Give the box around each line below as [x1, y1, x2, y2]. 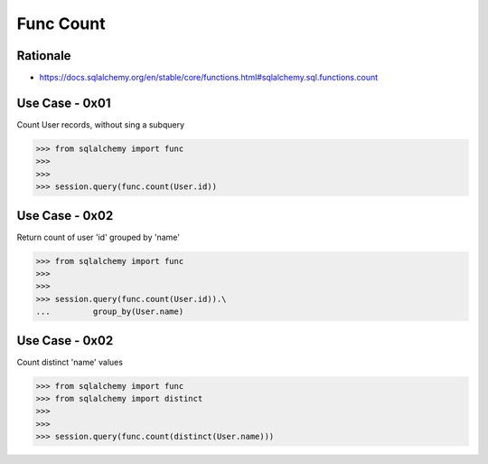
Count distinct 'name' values [16, 356, 124, 367]
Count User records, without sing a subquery [16, 118, 185, 130]
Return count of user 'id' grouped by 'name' [16, 232, 181, 242]
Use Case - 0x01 [16, 95, 111, 110]
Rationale [16, 48, 71, 63]
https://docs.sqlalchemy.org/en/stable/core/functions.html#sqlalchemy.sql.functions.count [39, 72, 379, 83]
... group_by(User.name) [35, 307, 184, 317]
